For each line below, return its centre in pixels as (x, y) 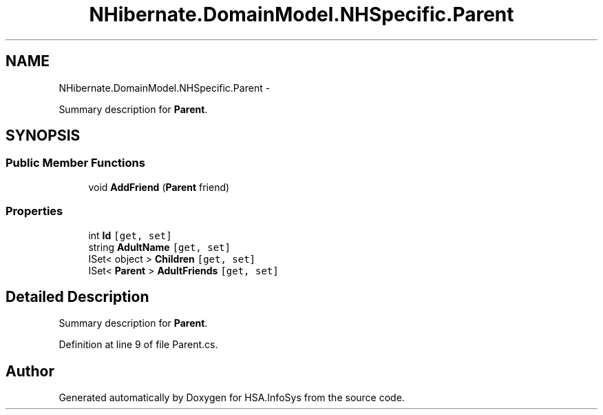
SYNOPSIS (43, 136)
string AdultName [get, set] (159, 247)
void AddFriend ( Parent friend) (159, 187)
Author (30, 371)
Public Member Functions (75, 163)
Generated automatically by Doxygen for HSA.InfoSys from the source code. (232, 398)
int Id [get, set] (130, 235)
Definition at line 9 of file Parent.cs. (138, 345)
